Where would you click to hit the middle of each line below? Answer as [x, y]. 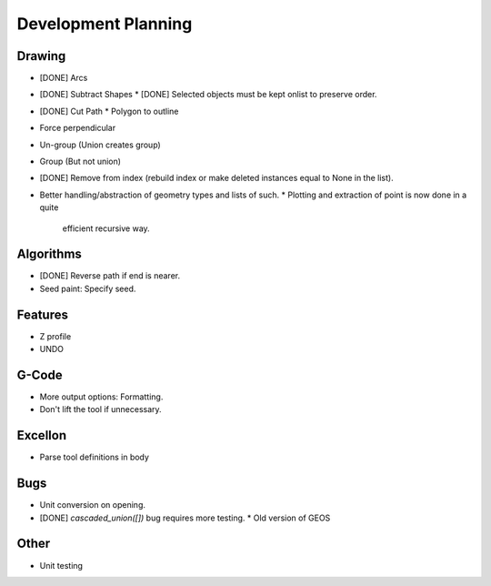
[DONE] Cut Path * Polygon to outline [109, 111]
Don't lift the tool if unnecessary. [101, 409]
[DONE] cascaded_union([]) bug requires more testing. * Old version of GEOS [185, 518]
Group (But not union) [80, 162]
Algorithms [49, 254]
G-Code [40, 374]
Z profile [55, 336]
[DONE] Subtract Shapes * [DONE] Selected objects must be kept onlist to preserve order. [208, 95]
